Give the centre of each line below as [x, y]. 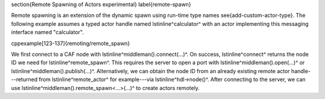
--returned [24, 79]
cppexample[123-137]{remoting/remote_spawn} [70, 43]
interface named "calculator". [48, 32]
